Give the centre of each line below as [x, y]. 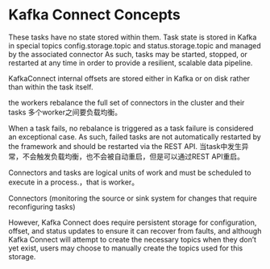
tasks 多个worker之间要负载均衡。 [65, 112]
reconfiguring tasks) [42, 206]
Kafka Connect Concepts [95, 15]
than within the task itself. [51, 87]
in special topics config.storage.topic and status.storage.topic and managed [135, 45]
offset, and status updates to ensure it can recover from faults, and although [135, 230]
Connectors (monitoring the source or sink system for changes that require [133, 198]
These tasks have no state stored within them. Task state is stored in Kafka [133, 37]
